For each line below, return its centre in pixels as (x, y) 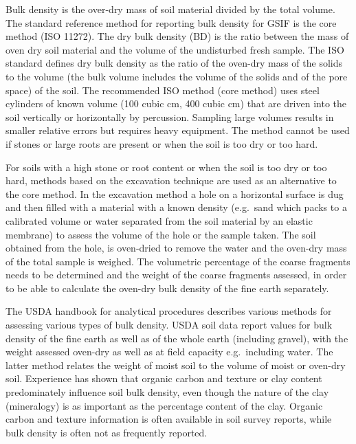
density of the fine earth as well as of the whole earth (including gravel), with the (177, 338)
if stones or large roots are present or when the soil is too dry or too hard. (162, 143)
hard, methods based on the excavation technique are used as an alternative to (171, 180)
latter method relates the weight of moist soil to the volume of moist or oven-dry (176, 365)
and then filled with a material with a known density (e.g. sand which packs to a (176, 207)
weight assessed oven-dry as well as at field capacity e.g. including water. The (169, 352)
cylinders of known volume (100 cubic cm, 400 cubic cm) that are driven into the (176, 103)
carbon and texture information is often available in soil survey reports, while (169, 419)
